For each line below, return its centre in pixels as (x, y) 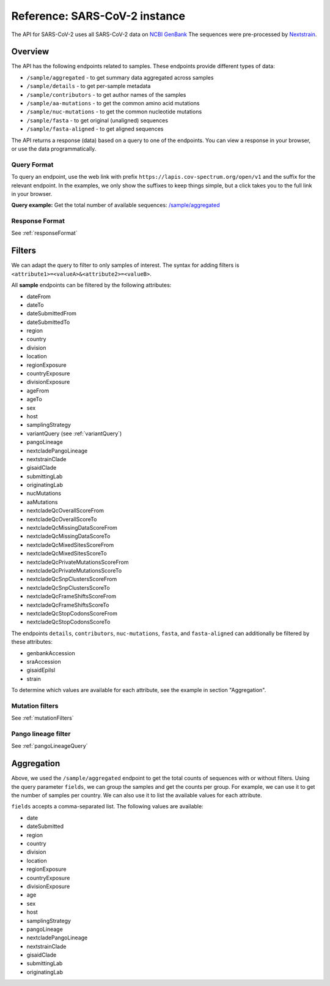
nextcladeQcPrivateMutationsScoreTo (74, 570)
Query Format (32, 164)
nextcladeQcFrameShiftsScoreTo (68, 605)
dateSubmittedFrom (51, 314)
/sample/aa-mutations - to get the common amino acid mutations (113, 103)
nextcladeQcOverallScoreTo (62, 519)
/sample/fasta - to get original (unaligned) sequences (97, 120)
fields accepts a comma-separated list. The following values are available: (108, 807)
